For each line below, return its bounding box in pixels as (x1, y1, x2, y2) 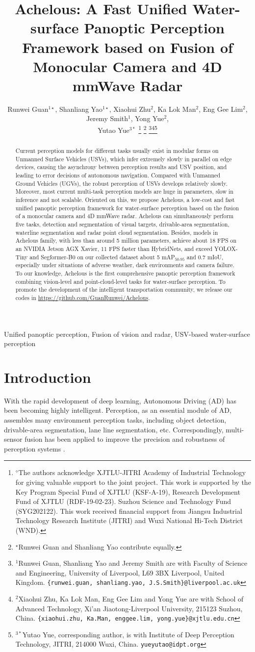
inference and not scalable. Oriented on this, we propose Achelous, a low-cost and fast (15, 196, 235, 204)
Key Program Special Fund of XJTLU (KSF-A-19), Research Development (15, 486, 240, 497)
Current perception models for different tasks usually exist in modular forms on (15, 147, 219, 155)
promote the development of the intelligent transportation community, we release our (15, 285, 233, 294)
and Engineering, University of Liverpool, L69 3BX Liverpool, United (15, 567, 225, 577)
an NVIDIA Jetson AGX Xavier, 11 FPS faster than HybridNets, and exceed (15, 244, 213, 252)
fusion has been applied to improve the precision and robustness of (25, 434, 225, 444)
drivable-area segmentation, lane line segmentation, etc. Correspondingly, (4, 424, 224, 434)
